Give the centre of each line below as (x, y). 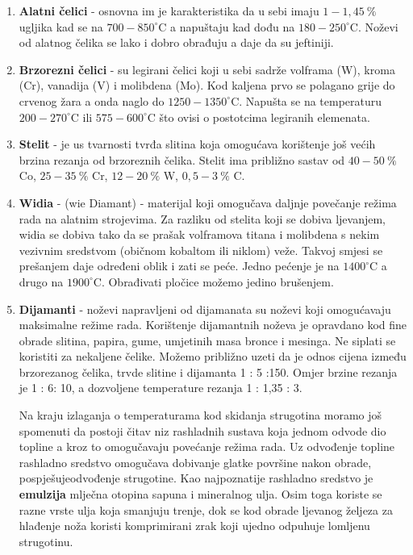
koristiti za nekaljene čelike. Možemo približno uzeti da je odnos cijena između (213, 356)
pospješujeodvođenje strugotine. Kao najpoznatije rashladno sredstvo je (196, 478)
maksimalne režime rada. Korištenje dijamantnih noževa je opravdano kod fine (213, 325)
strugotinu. (46, 541)
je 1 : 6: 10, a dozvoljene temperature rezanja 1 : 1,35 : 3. (161, 388)
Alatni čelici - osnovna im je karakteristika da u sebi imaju (169, 10)
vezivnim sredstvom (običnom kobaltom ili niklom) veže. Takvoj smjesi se (201, 250)
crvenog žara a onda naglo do (92, 100)
